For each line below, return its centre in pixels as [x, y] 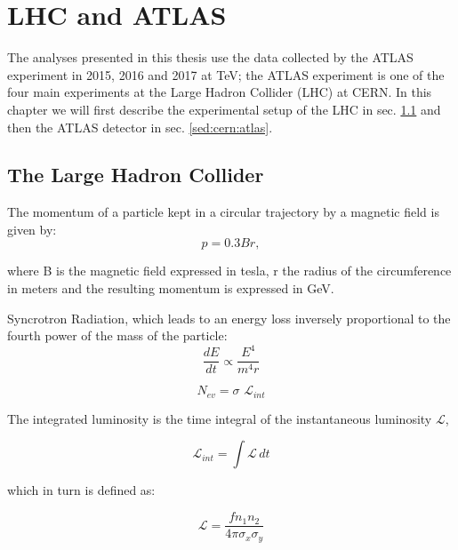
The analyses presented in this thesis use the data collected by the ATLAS [210, 57]
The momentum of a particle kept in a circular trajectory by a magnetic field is [223, 212]
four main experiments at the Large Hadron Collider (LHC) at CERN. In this [220, 92]
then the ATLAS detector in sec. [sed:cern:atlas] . [140, 127]
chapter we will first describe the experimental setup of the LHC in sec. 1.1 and [224, 109]
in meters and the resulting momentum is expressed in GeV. [171, 288]
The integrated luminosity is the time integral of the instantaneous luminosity [220, 418]
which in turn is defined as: [81, 490]
